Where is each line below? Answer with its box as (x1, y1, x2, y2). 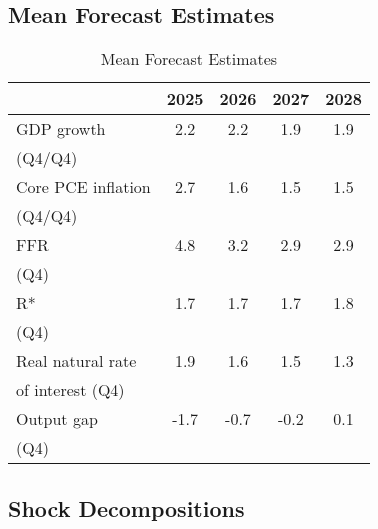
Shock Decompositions (8, 492, 245, 523)
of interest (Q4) (16, 378, 125, 402)
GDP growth (16, 117, 106, 141)
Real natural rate (16, 349, 137, 373)
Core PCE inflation (16, 175, 151, 199)
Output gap (16, 407, 98, 431)
